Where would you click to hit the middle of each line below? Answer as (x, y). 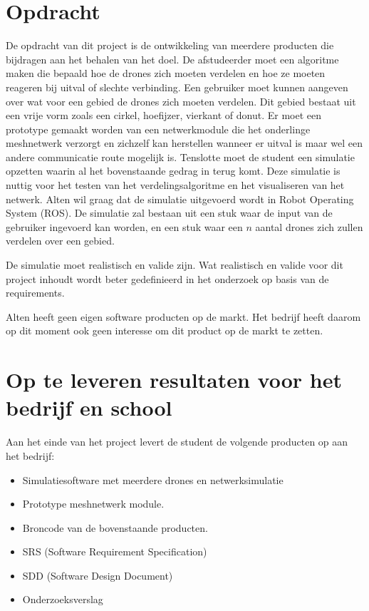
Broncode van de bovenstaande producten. (115, 527)
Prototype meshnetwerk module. (93, 504)
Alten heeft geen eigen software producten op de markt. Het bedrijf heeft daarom (183, 316)
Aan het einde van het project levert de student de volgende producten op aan (177, 442)
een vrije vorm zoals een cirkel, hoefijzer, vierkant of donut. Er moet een (164, 115)
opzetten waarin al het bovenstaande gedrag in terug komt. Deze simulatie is (173, 171)
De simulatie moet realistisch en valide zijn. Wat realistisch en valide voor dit (175, 265)
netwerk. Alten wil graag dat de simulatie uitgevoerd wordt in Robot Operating (180, 199)
